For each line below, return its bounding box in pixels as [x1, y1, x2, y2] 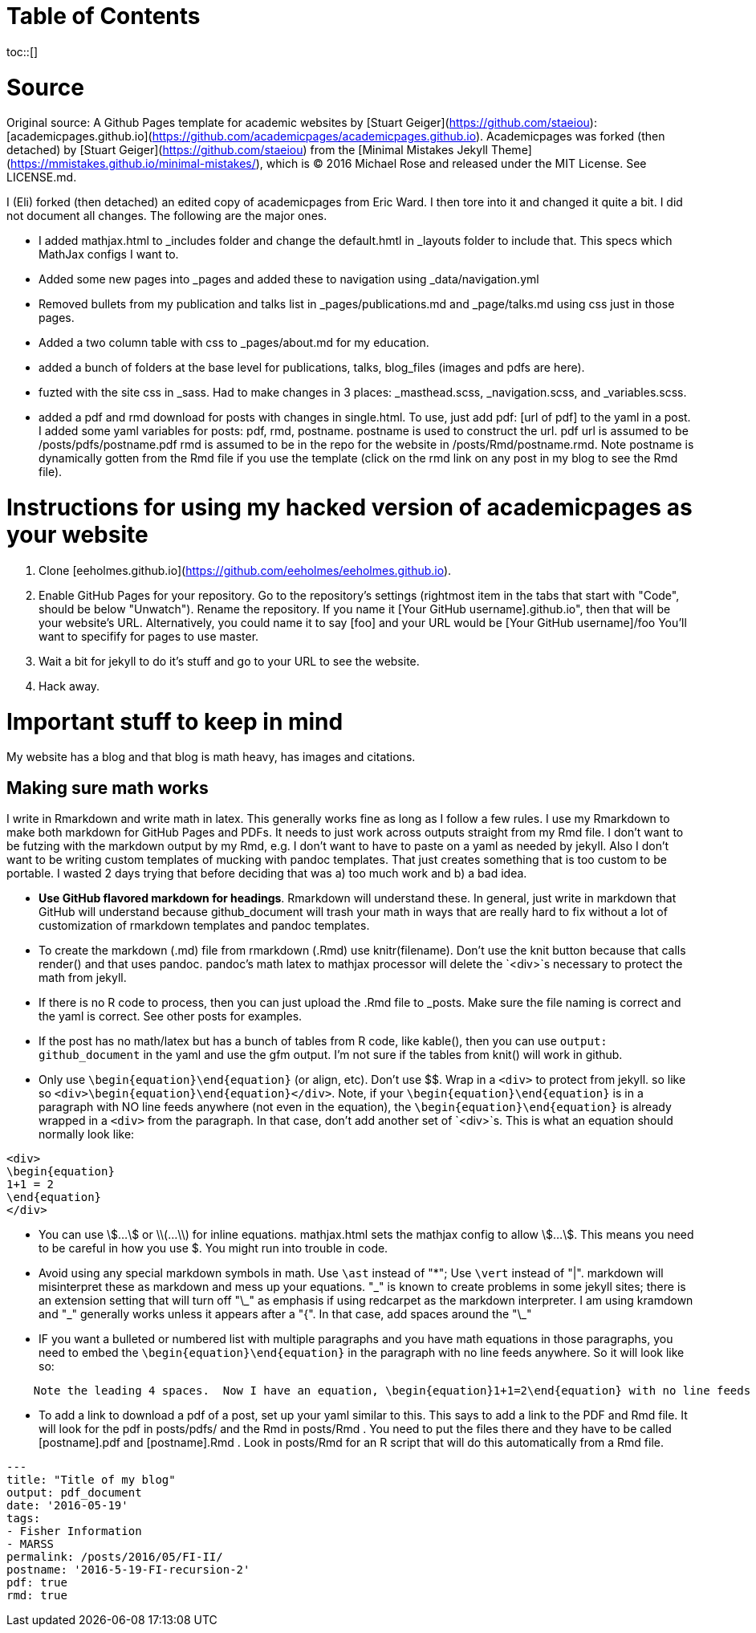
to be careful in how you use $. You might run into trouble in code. [39, 1241, 388, 1256]
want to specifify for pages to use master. [39, 629, 259, 643]
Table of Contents [6, 2, 201, 30]
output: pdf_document [6, 1486, 142, 1500]
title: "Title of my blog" [6, 1473, 176, 1487]
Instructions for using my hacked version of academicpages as [6, 494, 693, 521]
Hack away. [39, 678, 100, 693]
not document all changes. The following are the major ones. [6, 209, 327, 223]
